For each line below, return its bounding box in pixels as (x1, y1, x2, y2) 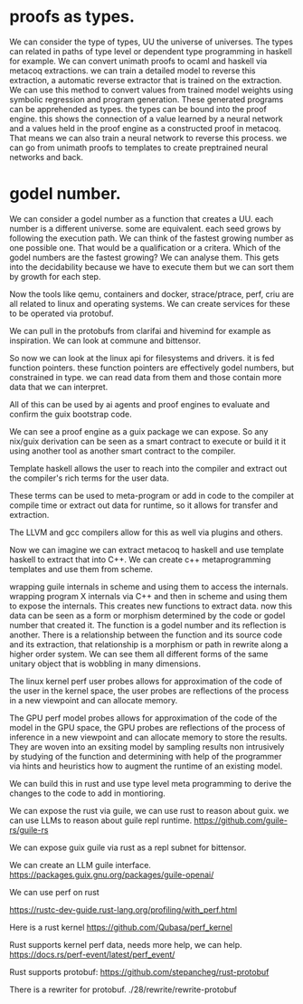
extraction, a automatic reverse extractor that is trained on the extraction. (9, 74, 282, 85)
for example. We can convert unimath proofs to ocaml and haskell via (9, 55, 268, 66)
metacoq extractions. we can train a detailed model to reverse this (9, 65, 256, 76)
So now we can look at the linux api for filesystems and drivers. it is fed (9, 352, 275, 363)
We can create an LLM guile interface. (9, 859, 152, 870)
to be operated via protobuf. (9, 308, 114, 319)
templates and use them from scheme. (9, 563, 154, 574)
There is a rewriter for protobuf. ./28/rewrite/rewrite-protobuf (9, 984, 237, 995)
